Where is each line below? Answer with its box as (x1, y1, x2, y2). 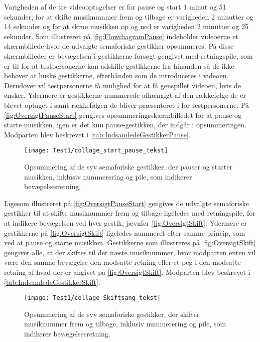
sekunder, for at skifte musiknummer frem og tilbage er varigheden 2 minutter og (4, 11, 253, 22)
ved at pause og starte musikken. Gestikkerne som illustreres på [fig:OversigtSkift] (4, 237, 256, 248)
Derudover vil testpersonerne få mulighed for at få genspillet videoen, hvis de (4, 80, 241, 90)
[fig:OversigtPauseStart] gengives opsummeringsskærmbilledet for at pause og (4, 109, 242, 120)
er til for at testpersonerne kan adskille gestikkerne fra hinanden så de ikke (4, 60, 234, 71)
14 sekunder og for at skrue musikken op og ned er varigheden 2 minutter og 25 (4, 21, 248, 32)
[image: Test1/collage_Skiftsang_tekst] (24, 294, 161, 302)
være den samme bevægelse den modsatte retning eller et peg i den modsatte (4, 257, 241, 267)
